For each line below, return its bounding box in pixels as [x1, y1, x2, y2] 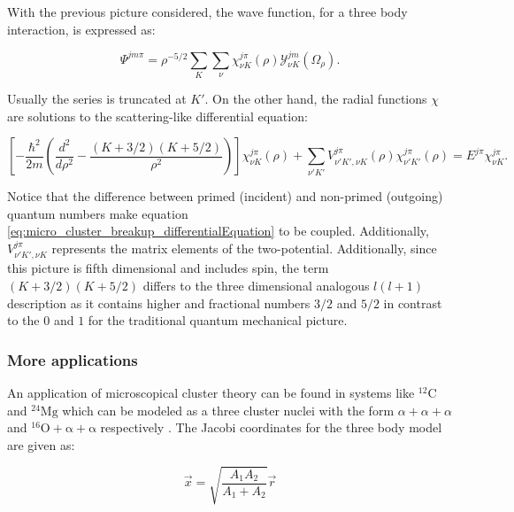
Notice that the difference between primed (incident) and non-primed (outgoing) [7, 187, 443, 206]
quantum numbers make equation [7, 204, 188, 222]
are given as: [7, 435, 75, 454]
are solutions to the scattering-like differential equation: [7, 106, 308, 125]
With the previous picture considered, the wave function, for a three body [7, 3, 408, 20]
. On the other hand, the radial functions [204, 89, 427, 108]
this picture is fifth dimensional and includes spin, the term [7, 259, 329, 277]
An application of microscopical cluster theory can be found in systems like [7, 384, 415, 401]
